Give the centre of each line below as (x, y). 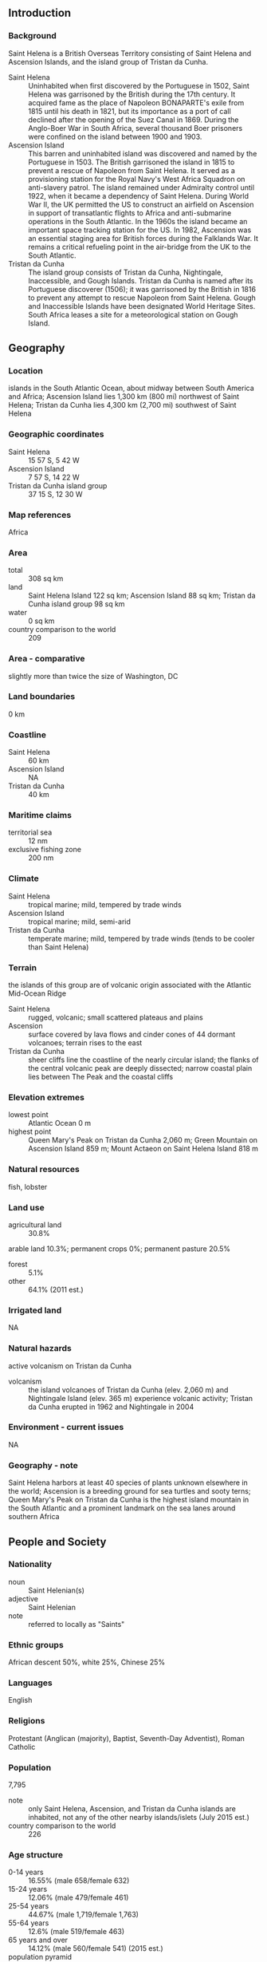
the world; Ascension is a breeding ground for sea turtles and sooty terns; (130, 1491)
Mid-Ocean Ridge (37, 993)
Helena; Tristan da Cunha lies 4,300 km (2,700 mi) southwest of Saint (122, 405)
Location (26, 371)
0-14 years (26, 1872)
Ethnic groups (36, 1644)
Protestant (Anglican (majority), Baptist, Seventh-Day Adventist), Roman (127, 1738)
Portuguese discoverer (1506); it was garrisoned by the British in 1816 (142, 289)
